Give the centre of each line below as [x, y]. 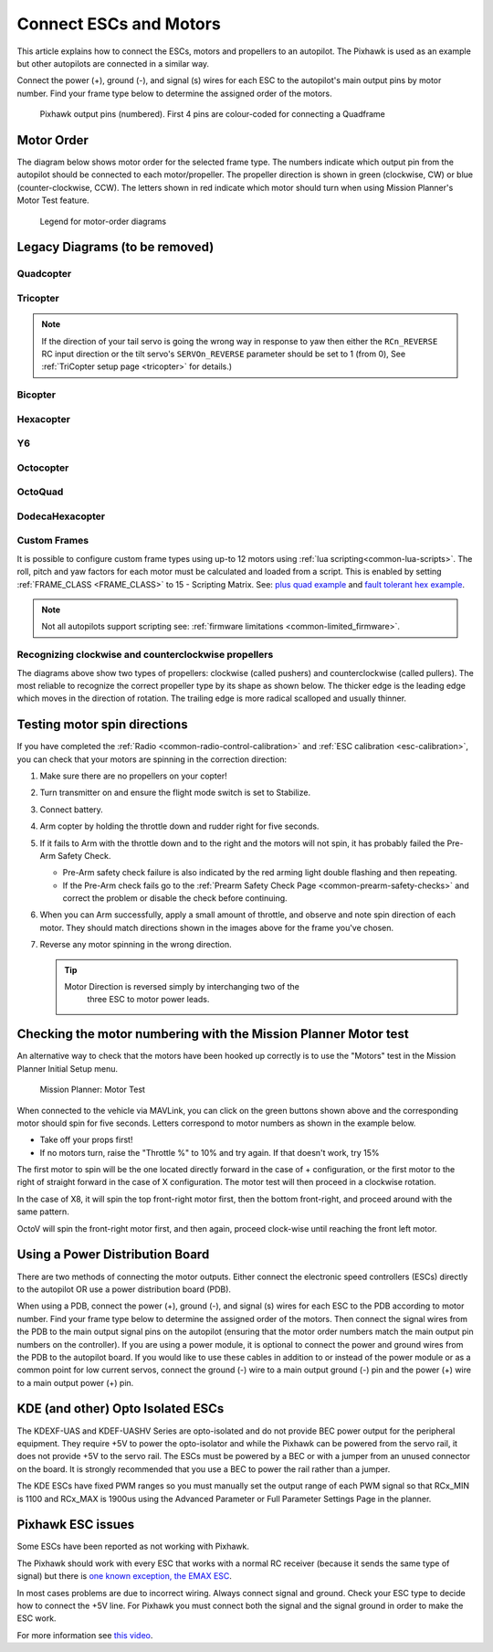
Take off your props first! [86, 1140]
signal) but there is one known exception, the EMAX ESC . [125, 1576]
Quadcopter [44, 274]
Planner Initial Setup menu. [68, 1068]
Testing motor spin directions [102, 725]
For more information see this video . [85, 1635]
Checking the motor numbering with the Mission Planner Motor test [213, 1034]
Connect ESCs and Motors [119, 24]
